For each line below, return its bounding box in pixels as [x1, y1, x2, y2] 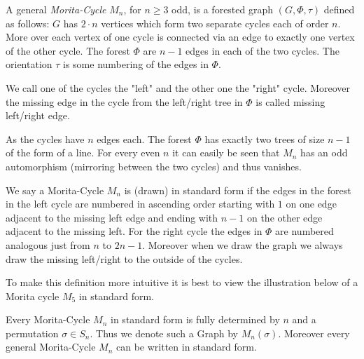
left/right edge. [6, 108, 70, 123]
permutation [6, 325, 59, 340]
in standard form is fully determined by [111, 312, 280, 327]
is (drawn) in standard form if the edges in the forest [124, 182, 351, 197]
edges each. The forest [97, 131, 192, 146]
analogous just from [6, 237, 90, 252]
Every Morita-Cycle [6, 312, 90, 327]
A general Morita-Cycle [6, 2, 106, 16]
